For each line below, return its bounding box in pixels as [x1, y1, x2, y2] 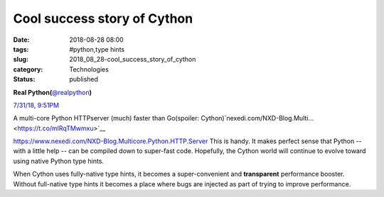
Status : [13, 75, 36, 84]
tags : [13, 45, 29, 53]
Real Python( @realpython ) [13, 88, 92, 96]
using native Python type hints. [13, 157, 105, 165]
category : [13, 64, 43, 74]
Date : [13, 35, 30, 44]
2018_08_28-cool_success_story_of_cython [69, 55, 196, 64]
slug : [13, 55, 28, 64]
